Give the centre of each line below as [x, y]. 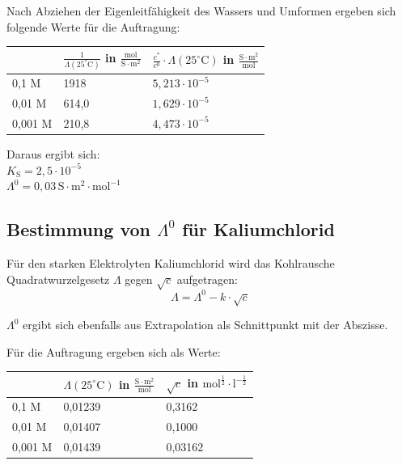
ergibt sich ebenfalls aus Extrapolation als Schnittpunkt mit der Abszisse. [205, 325]
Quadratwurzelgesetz [58, 279]
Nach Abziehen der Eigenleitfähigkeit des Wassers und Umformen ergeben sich [201, 11]
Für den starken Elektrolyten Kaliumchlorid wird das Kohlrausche [171, 263]
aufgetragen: [207, 279]
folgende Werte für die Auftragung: [93, 26]
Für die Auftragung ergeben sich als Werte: [114, 351]
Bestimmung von [78, 229]
